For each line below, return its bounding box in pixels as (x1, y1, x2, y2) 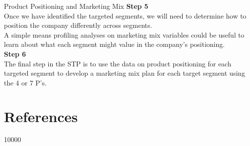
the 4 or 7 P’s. (4, 77, 47, 87)
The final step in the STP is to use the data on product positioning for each (4, 58, 231, 68)
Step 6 (4, 48, 26, 59)
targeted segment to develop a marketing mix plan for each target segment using (4, 68, 245, 78)
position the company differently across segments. (4, 20, 152, 30)
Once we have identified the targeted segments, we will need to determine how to (4, 10, 247, 21)
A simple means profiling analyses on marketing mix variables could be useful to (4, 29, 245, 40)
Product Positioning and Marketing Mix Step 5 (4, 1, 148, 11)
